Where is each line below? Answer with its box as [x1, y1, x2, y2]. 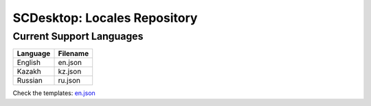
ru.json [58, 76, 80, 85]
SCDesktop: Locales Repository [12, 10, 198, 25]
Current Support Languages [12, 30, 144, 42]
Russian [16, 76, 43, 85]
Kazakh [16, 67, 41, 77]
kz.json [58, 67, 82, 77]
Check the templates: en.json [12, 89, 95, 97]
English [16, 58, 41, 68]
